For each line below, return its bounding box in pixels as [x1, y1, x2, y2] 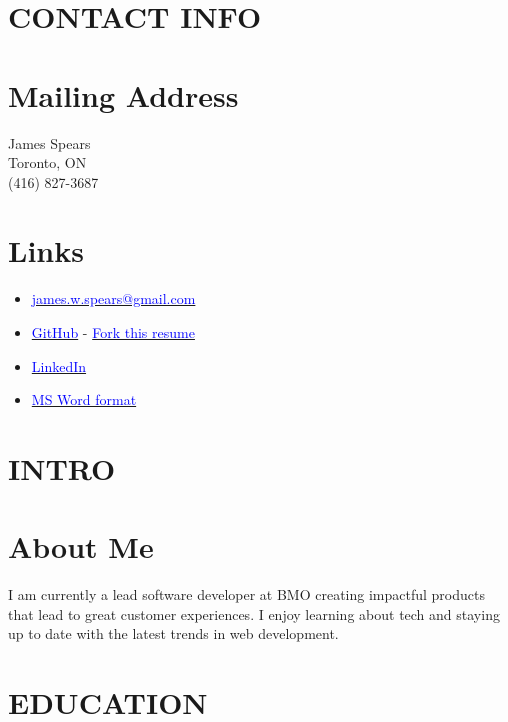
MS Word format [31, 389, 137, 410]
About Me [8, 526, 154, 567]
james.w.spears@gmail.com [31, 288, 196, 309]
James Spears [8, 132, 91, 153]
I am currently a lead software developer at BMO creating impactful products [8, 584, 485, 605]
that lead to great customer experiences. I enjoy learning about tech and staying [8, 603, 500, 624]
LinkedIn [31, 355, 87, 376]
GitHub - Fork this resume [31, 322, 195, 342]
